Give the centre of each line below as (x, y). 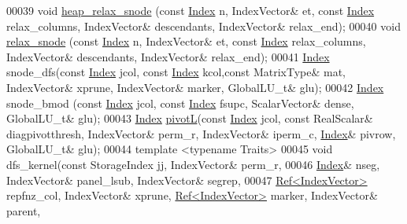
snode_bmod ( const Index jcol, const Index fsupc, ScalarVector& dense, (180, 103)
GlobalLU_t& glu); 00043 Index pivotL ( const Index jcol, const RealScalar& (190, 118)
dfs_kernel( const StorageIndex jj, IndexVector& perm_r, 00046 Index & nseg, (193, 164)
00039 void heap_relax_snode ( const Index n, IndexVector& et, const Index (191, 10)
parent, (24, 210)
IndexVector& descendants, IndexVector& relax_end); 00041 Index (168, 56)
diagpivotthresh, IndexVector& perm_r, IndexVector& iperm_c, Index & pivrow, (201, 133)
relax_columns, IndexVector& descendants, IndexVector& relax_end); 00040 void (203, 26)
